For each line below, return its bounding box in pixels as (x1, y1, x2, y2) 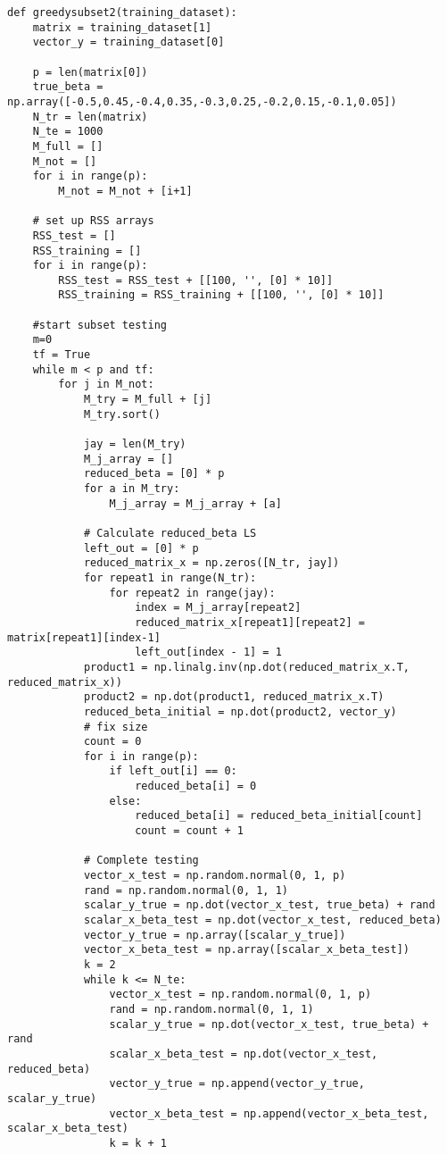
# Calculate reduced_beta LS (83, 526, 257, 539)
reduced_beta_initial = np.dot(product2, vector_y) (83, 705, 397, 718)
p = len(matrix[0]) (32, 65, 148, 79)
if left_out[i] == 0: (109, 765, 237, 778)
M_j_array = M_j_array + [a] (109, 497, 282, 510)
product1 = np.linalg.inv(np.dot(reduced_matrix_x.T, (83, 660, 410, 673)
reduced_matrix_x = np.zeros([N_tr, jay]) (83, 556, 340, 570)
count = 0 (83, 735, 142, 748)
